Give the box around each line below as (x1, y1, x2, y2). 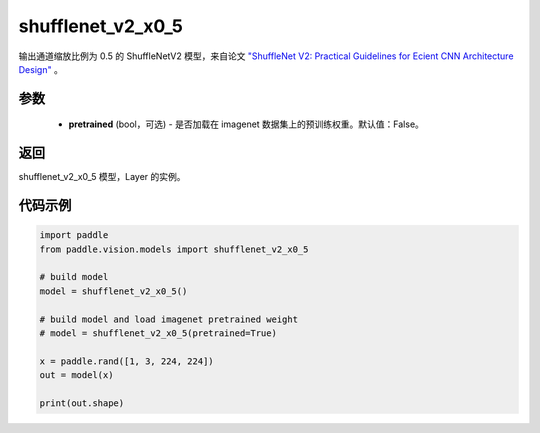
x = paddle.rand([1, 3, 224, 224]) (39, 355, 214, 367)
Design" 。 (18, 63, 64, 75)
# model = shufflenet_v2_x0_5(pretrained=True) (39, 327, 277, 339)
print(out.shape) (39, 397, 125, 409)
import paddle (39, 230, 109, 241)
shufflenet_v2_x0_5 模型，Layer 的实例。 (18, 171, 186, 183)
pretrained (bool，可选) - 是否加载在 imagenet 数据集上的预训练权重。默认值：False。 (68, 118, 425, 130)
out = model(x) (39, 370, 114, 381)
